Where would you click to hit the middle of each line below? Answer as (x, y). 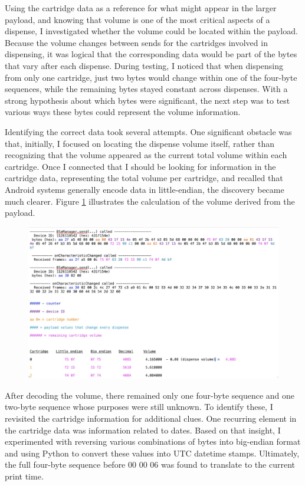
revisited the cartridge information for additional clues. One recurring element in (151, 418)
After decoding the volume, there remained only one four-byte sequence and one (150, 395)
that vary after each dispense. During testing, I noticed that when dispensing (144, 65)
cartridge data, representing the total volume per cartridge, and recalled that (144, 178)
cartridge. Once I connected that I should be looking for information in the (140, 166)
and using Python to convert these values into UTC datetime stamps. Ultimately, (152, 453)
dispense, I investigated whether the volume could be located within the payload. (151, 31)
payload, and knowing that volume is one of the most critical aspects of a (137, 19)
